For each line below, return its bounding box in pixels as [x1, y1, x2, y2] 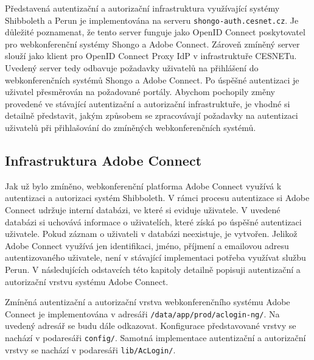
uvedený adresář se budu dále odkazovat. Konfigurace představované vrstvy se [5, 319, 296, 332]
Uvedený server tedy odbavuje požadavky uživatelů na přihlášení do [5, 62, 259, 74]
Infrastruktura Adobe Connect [5, 150, 202, 169]
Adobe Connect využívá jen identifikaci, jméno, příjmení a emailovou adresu [5, 239, 289, 252]
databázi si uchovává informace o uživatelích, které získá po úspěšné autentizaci [5, 215, 302, 228]
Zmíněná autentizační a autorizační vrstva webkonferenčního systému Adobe [5, 295, 290, 308]
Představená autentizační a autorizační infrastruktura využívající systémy [5, 2, 280, 14]
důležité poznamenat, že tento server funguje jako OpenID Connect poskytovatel [5, 26, 305, 38]
